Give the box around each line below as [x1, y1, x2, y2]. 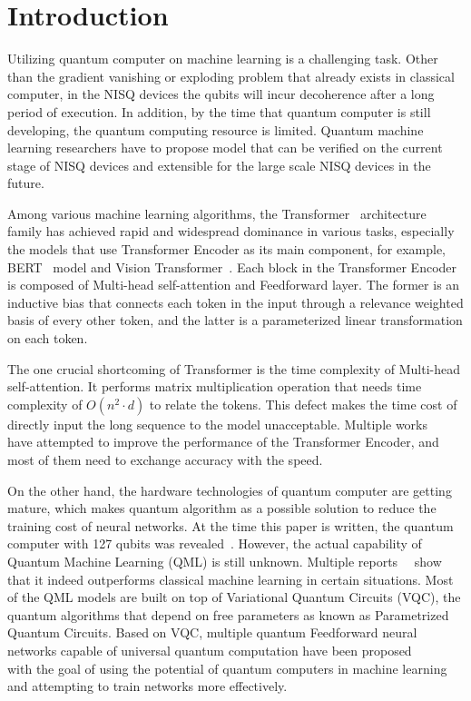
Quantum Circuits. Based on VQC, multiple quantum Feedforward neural [7, 623, 417, 642]
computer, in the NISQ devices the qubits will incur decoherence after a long [7, 84, 435, 104]
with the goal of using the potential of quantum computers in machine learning [7, 658, 447, 677]
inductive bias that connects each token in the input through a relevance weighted [7, 292, 464, 311]
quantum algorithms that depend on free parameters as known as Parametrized [7, 605, 449, 624]
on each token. [7, 329, 88, 348]
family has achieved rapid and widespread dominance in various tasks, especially [7, 222, 455, 241]
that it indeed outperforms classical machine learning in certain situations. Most [7, 569, 454, 588]
